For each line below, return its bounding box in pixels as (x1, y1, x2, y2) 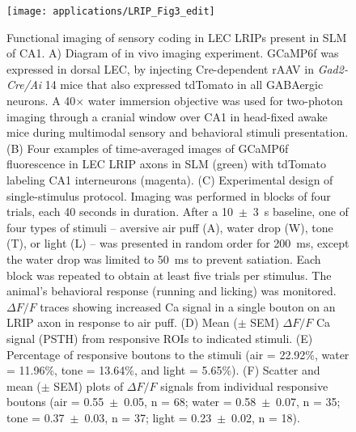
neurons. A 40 (6, 92, 76, 109)
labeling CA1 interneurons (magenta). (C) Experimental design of (6, 172, 333, 188)
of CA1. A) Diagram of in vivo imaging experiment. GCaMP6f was (6, 44, 339, 61)
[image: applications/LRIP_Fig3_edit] (6, 6, 215, 17)
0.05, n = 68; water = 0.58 (124, 393, 256, 410)
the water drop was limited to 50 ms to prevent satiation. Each (6, 250, 321, 267)
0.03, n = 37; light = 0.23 (84, 409, 212, 426)
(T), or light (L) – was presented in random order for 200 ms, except (6, 235, 350, 252)
